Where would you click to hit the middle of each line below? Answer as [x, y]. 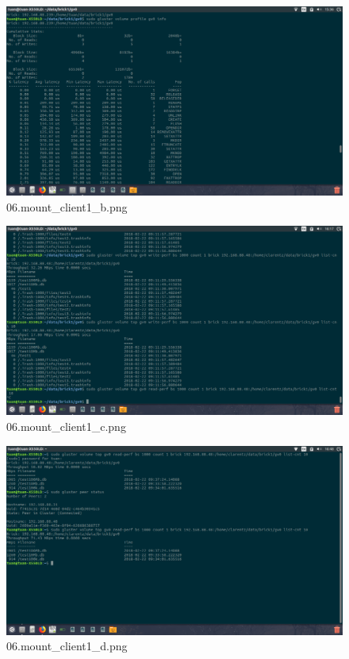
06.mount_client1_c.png [66, 426]
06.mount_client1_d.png [67, 646]
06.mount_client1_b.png [67, 206]
